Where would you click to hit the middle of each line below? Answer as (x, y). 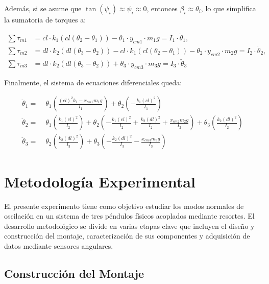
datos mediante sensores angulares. (59, 245)
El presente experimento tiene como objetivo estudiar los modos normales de (124, 206)
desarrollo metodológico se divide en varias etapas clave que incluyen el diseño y (129, 226)
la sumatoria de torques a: (45, 19)
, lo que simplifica (228, 8)
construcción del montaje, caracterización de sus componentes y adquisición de (127, 236)
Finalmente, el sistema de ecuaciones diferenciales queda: (93, 82)
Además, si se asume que (43, 8)
